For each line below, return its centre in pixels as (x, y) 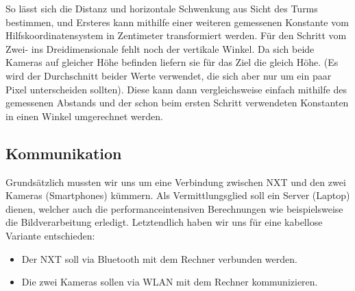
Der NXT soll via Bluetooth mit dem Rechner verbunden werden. (159, 258)
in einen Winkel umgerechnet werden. (84, 116)
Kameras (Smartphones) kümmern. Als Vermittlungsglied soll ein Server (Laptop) (178, 195)
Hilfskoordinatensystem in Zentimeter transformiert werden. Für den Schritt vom (176, 35)
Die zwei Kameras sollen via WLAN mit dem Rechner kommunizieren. (170, 282)
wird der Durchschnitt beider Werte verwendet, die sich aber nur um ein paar (169, 75)
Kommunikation (64, 153)
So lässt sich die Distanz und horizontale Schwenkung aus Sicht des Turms (162, 8)
